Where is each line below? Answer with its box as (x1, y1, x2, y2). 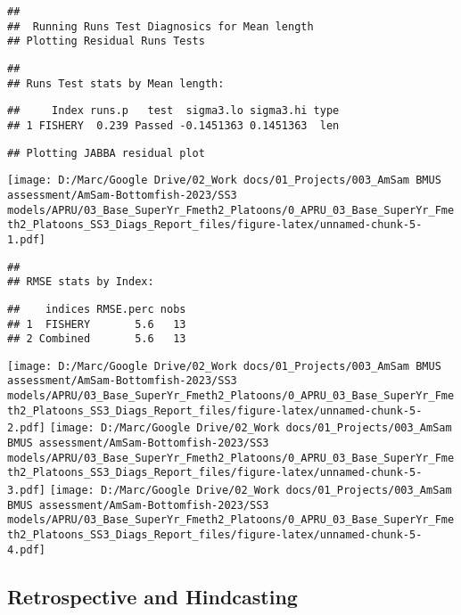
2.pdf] (7, 422, 45, 435)
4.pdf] (7, 543, 45, 556)
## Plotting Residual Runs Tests (7, 35, 205, 48)
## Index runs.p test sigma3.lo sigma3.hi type (7, 104, 340, 118)
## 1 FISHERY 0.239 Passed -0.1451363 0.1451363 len (7, 119, 340, 132)
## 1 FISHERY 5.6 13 (7, 317, 186, 331)
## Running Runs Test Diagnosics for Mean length (7, 20, 314, 33)
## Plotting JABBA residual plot (7, 146, 205, 160)
